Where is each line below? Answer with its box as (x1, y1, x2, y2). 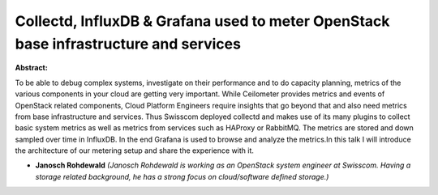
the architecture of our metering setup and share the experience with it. (15, 146, 255, 155)
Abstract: (15, 63, 48, 73)
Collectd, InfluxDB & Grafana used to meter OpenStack (15, 12, 390, 30)
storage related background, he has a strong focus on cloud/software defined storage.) (35, 172, 329, 181)
